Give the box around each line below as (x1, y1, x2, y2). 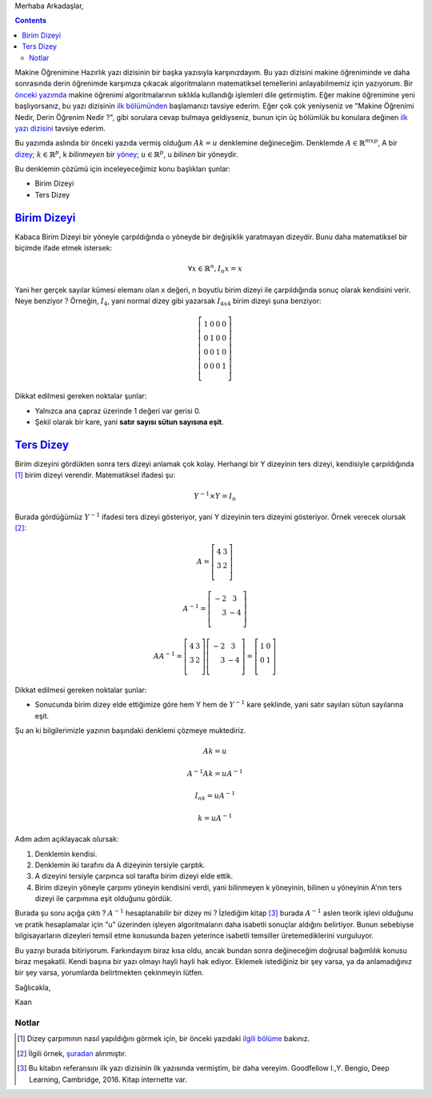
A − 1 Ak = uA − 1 (186, 768, 243, 778)
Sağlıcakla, (14, 983, 51, 992)
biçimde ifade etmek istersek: (14, 243, 112, 253)
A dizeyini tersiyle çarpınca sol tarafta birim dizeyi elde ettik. (34, 871, 234, 881)
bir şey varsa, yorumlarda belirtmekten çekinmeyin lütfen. (14, 968, 204, 978)
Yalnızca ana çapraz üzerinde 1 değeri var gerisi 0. (34, 406, 202, 415)
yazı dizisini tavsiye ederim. (14, 123, 106, 133)
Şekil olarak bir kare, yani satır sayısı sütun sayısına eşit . (34, 417, 224, 427)
